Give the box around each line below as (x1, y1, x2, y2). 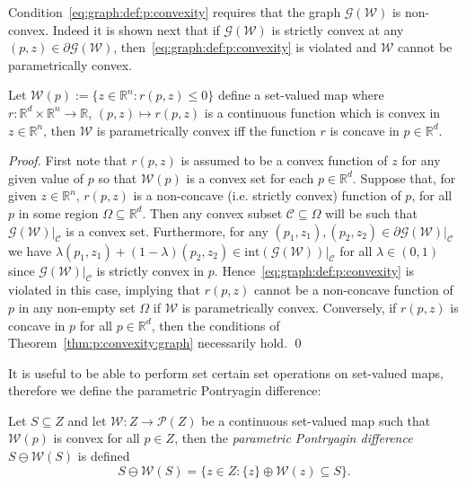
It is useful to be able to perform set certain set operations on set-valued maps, (8, 363, 444, 382)
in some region (18, 203, 99, 222)
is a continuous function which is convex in (204, 102, 441, 121)
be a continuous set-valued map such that (201, 411, 431, 429)
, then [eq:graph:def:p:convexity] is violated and (113, 38, 377, 57)
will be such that (325, 203, 418, 222)
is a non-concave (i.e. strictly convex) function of (133, 186, 401, 205)
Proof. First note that (8, 151, 127, 170)
